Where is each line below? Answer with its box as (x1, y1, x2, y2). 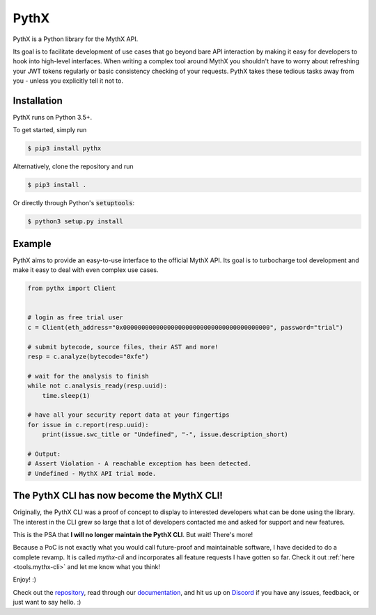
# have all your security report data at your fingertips (27, 411, 230, 419)
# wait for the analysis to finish (27, 372, 149, 380)
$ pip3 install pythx (27, 145, 102, 152)
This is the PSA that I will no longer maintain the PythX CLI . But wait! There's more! (13, 530, 253, 538)
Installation (13, 95, 63, 106)
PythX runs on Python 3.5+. (13, 113, 93, 122)
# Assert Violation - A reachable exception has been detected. (27, 460, 252, 468)
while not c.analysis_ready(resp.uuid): (27, 382, 167, 390)
